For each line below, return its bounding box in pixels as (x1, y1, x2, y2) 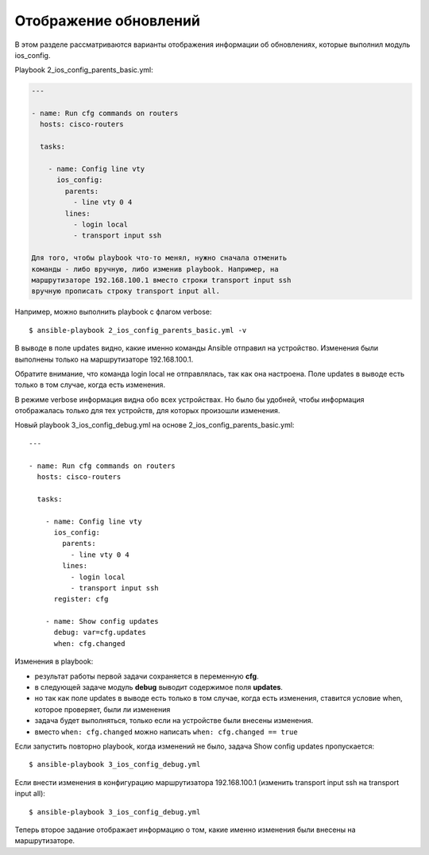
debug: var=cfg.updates (53, 628, 147, 637)
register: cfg (53, 594, 109, 604)
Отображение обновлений (14, 12, 200, 29)
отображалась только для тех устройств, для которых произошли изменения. (14, 406, 280, 416)
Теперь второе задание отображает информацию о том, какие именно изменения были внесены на (14, 825, 357, 834)
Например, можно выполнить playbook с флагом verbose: (14, 307, 212, 317)
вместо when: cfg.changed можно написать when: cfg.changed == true (34, 727, 298, 737)
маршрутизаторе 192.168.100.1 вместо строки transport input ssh (31, 275, 292, 284)
